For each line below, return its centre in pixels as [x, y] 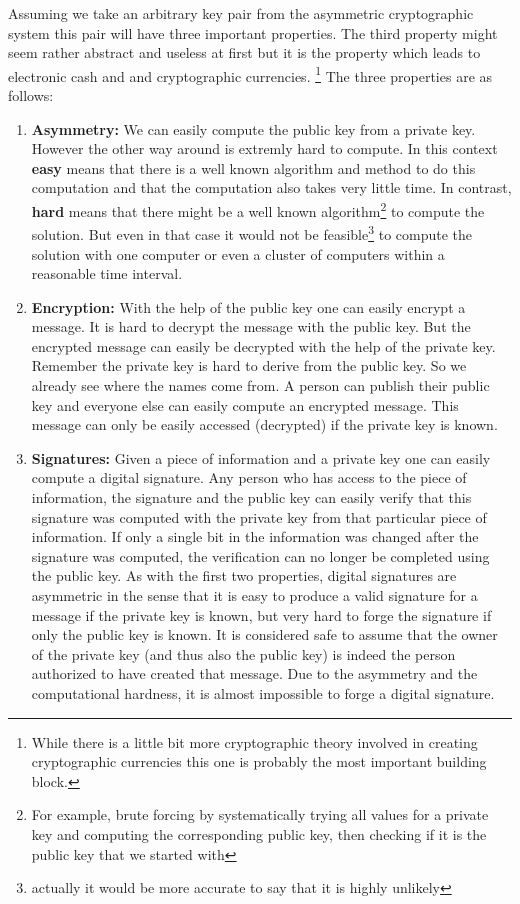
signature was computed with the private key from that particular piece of [259, 516]
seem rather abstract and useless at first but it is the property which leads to [244, 52]
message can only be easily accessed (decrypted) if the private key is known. [264, 424]
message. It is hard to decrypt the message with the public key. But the [251, 326]
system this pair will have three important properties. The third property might [253, 32]
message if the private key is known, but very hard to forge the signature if [261, 614]
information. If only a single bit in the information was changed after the [255, 536]
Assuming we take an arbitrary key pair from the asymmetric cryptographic [241, 13]
